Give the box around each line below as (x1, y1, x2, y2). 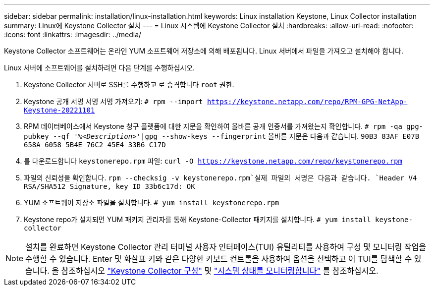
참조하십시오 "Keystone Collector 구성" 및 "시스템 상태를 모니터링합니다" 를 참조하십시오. (61, 266, 379, 276)
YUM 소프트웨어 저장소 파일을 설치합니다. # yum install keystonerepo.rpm (24, 198, 279, 207)
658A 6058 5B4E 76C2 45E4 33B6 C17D (24, 141, 166, 149)
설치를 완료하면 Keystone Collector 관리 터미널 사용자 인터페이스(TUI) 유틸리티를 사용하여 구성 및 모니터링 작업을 (25, 242, 427, 252)
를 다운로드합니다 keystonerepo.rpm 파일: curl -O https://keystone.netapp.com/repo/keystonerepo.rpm (24, 157, 402, 165)
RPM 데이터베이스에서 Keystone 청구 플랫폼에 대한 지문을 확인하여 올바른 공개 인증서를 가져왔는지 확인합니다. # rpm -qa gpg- (24, 122, 424, 130)
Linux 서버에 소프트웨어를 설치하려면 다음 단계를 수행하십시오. (4, 63, 195, 72)
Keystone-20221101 (24, 106, 95, 114)
